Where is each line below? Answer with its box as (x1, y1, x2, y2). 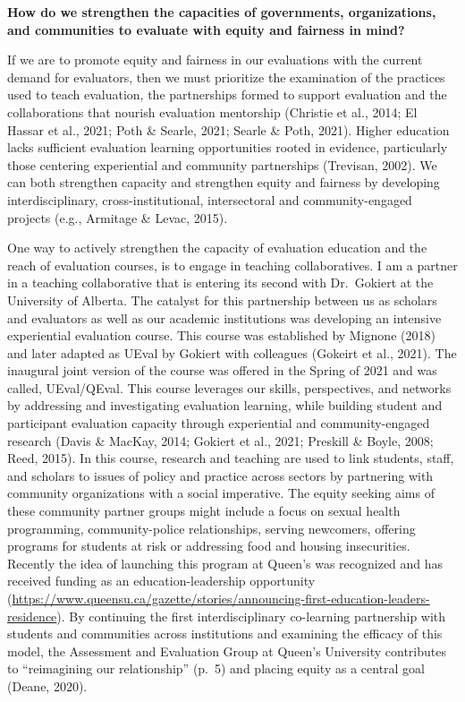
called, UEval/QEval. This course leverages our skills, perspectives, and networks (7, 378, 452, 397)
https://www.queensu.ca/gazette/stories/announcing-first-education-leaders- (12, 589, 430, 607)
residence (7, 606, 57, 625)
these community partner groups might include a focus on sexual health (7, 501, 401, 520)
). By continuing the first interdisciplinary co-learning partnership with (56, 606, 446, 625)
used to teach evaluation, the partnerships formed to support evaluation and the (7, 85, 447, 104)
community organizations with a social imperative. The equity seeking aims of (7, 484, 435, 502)
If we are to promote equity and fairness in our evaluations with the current (7, 50, 423, 69)
